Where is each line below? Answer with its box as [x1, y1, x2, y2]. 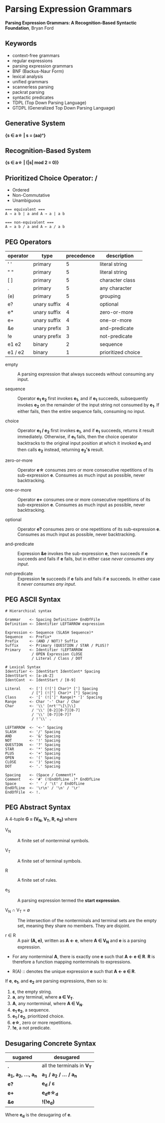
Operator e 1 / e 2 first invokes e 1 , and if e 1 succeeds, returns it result [17, 427, 154, 435]
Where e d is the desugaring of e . [5, 1112, 72, 1119]
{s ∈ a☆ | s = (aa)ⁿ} [5, 132, 46, 138]
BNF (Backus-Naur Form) [12, 68, 64, 74]
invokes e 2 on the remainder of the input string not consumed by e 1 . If [17, 402, 160, 409]
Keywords [5, 39, 37, 48]
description [106, 253, 134, 259]
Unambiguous [12, 197, 41, 203]
